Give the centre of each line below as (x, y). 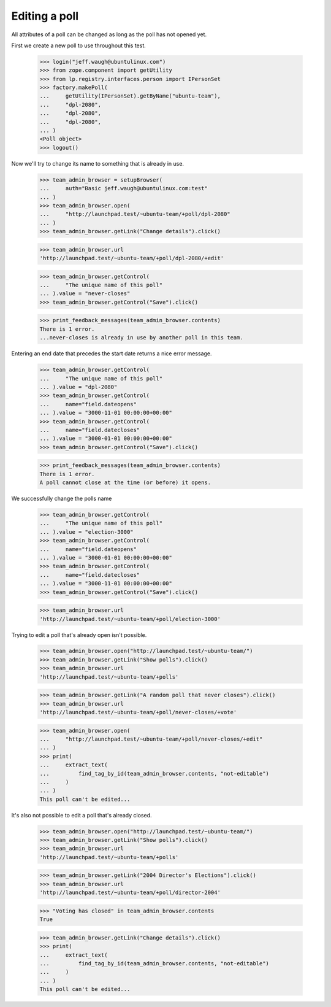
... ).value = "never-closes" (85, 294)
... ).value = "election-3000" (87, 532)
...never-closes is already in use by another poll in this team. (141, 338)
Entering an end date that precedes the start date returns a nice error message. (112, 353)
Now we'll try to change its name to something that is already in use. (97, 163)
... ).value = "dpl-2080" (78, 387)
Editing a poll (45, 16)
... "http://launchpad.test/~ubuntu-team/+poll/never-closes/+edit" (151, 739)
